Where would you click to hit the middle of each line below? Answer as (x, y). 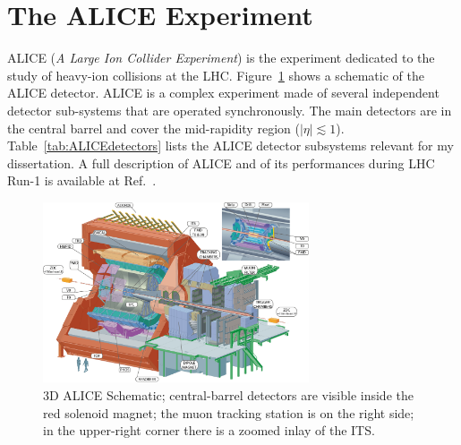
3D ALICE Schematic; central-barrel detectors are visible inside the (228, 394)
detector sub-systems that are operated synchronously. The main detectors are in (230, 110)
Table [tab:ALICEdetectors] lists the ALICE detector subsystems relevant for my (230, 145)
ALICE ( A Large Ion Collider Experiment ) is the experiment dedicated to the (221, 58)
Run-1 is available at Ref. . (82, 180)
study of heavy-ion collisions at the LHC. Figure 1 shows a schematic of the (216, 75)
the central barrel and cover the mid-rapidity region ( (154, 128)
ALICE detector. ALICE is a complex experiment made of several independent (223, 93)
